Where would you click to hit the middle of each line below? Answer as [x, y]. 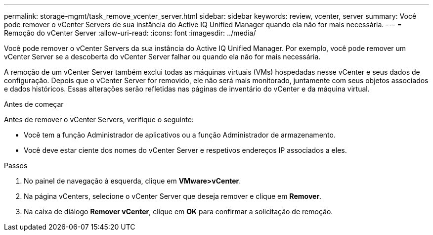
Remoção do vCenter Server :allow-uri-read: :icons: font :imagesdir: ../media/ [130, 33]
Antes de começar [34, 104]
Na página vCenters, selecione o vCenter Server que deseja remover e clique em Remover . [173, 196]
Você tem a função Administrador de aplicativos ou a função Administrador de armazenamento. [180, 135]
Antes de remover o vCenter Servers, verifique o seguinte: [99, 119]
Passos [16, 165]
